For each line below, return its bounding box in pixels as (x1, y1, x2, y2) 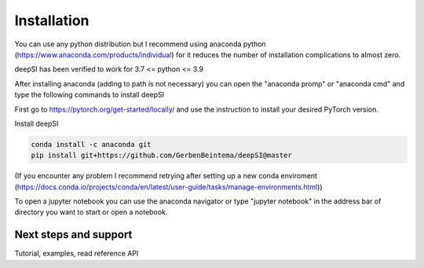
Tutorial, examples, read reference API (14, 248, 139, 259)
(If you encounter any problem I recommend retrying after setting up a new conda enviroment (14, 171, 318, 181)
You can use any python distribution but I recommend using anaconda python (14, 39, 266, 49)
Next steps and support (14, 228, 133, 241)
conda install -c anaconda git (31, 140, 152, 149)
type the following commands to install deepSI (14, 90, 165, 100)
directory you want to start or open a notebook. (14, 207, 168, 217)
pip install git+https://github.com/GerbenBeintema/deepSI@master (31, 151, 292, 160)
